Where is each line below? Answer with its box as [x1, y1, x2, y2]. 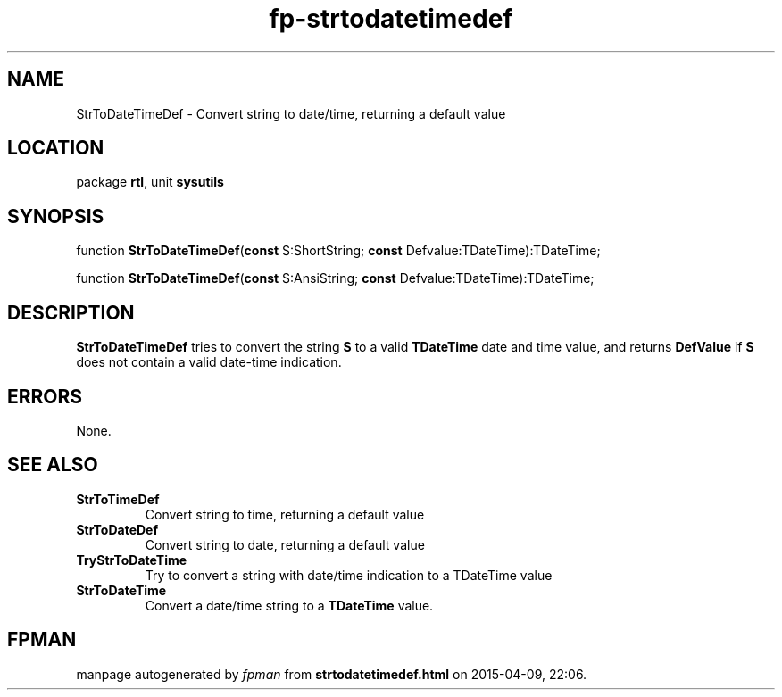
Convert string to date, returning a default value [145, 536, 425, 552]
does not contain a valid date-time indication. [76, 354, 342, 370]
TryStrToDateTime [76, 552, 187, 568]
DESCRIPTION [7, 301, 135, 324]
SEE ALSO [7, 453, 98, 477]
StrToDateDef [76, 521, 159, 537]
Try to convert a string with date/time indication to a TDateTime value [145, 567, 553, 583]
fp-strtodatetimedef [269, 4, 513, 34]
